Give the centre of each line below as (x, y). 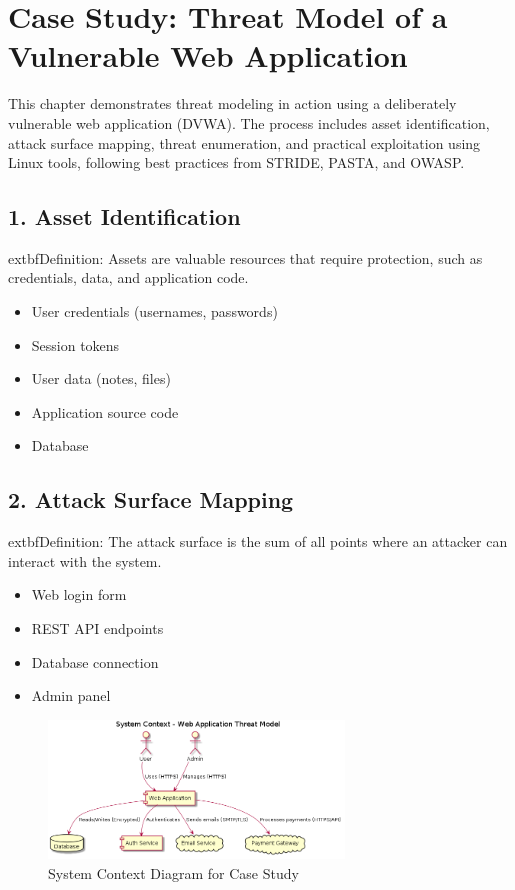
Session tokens (75, 344)
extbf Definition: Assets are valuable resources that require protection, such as (245, 257)
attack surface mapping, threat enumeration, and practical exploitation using (244, 142)
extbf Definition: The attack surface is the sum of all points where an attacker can (258, 541)
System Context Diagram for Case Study (173, 872)
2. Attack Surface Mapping (151, 499)
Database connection (95, 661)
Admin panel (71, 695)
